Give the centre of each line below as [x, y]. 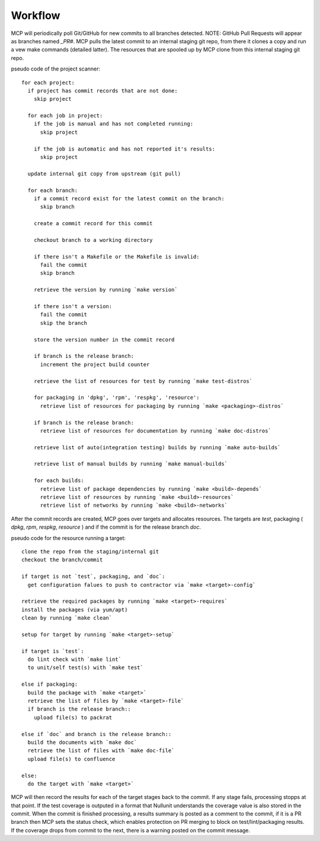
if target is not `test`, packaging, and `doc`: [93, 577]
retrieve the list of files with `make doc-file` [101, 751]
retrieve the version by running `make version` [105, 290]
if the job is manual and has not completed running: [113, 124]
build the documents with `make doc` [82, 742]
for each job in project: [65, 116]
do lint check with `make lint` [74, 660]
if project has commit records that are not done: [103, 91]
